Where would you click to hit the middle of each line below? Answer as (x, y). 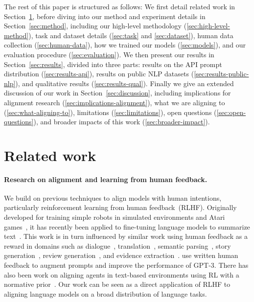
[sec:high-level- (208, 26)
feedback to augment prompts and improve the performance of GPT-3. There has (126, 265)
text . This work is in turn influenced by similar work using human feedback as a (126, 236)
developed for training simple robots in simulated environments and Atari (115, 217)
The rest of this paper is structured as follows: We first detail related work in (120, 6)
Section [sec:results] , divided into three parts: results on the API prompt (113, 64)
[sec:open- (231, 112)
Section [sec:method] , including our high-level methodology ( (95, 26)
